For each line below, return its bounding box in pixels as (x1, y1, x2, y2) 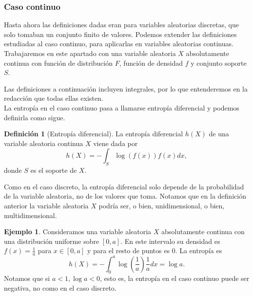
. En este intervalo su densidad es (120, 236, 220, 246)
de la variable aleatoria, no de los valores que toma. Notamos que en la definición (4, 191, 246, 201)
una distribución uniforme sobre (4, 236, 99, 246)
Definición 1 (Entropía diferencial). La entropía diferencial (4, 129, 183, 139)
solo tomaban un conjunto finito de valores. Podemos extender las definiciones (4, 29, 237, 39)
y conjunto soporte (191, 57, 247, 68)
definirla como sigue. (4, 112, 65, 122)
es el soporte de (30, 165, 77, 175)
